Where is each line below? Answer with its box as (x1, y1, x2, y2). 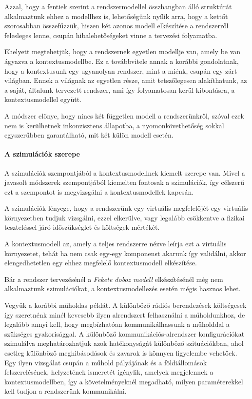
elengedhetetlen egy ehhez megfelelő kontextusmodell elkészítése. (4, 258, 197, 268)
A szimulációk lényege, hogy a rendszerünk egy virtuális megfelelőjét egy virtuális (4, 203, 248, 213)
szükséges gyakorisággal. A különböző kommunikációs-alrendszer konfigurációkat (4, 328, 245, 339)
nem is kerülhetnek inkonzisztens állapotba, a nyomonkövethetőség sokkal (4, 120, 224, 130)
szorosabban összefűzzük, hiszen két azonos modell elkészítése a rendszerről (4, 20, 229, 31)
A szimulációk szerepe (4, 149, 80, 159)
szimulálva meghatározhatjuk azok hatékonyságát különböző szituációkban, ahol (4, 338, 244, 348)
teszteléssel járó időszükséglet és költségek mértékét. (4, 222, 160, 232)
